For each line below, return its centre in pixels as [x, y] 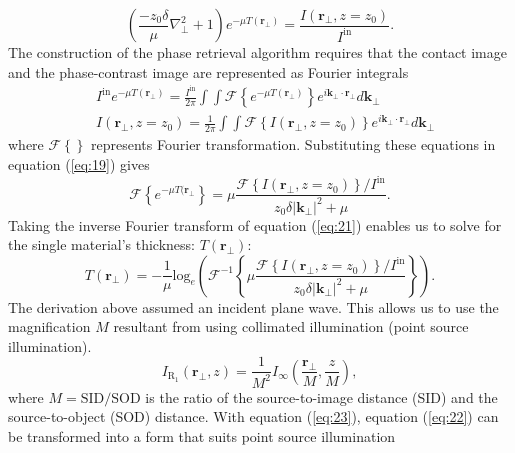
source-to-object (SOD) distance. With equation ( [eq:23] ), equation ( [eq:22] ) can [253, 416]
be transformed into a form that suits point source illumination [202, 436]
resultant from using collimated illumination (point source [291, 326]
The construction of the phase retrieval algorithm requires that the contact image [257, 52]
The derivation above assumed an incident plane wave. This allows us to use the [253, 306]
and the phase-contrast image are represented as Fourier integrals [208, 71]
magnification [49, 326]
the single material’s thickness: [101, 244]
